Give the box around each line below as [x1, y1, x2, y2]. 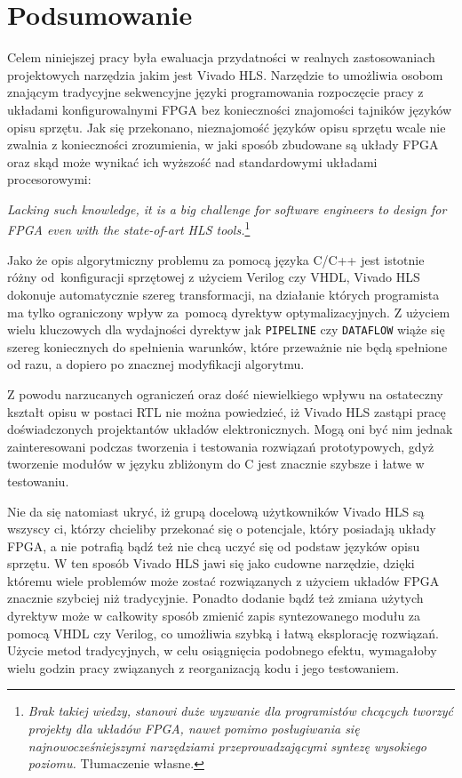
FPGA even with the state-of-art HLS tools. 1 [7, 218, 251, 239]
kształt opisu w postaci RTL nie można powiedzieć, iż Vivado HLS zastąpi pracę [7, 402, 446, 421]
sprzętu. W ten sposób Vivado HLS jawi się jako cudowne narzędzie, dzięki [7, 554, 415, 573]
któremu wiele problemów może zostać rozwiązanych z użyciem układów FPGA [7, 571, 440, 590]
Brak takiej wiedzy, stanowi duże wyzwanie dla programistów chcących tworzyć [28, 702, 454, 720]
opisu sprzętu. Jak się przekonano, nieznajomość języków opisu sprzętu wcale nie [7, 117, 446, 136]
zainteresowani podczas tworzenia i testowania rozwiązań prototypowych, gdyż [7, 437, 434, 455]
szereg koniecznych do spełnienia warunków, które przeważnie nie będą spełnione [7, 337, 448, 356]
